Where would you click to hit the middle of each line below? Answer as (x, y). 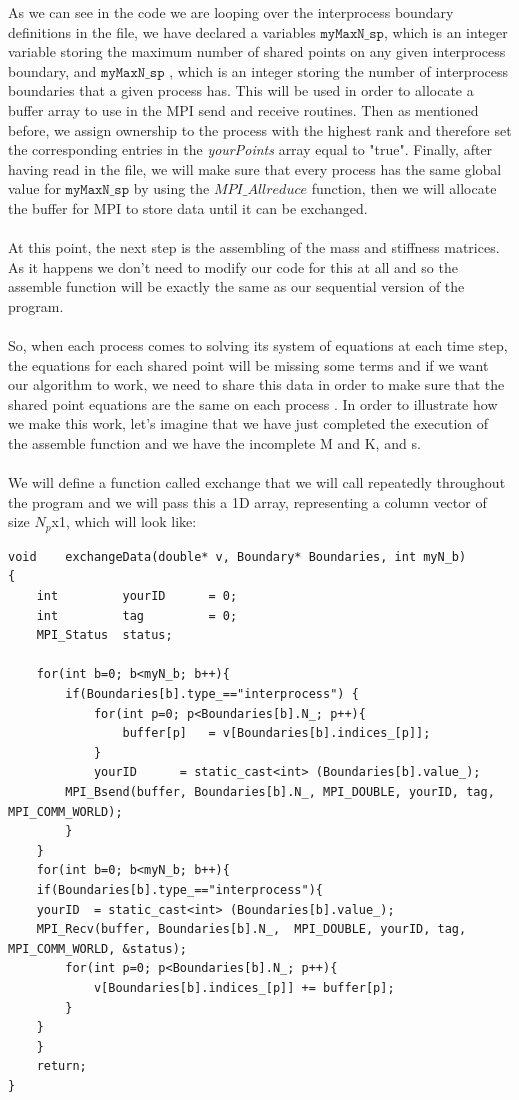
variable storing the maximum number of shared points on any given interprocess (257, 51)
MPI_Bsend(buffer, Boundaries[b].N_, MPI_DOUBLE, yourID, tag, (280, 792)
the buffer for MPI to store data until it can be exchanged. (188, 207)
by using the (171, 188)
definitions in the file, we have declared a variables (162, 31)
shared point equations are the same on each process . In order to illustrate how (253, 403)
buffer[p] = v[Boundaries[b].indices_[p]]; (276, 733)
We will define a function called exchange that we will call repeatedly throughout (257, 482)
